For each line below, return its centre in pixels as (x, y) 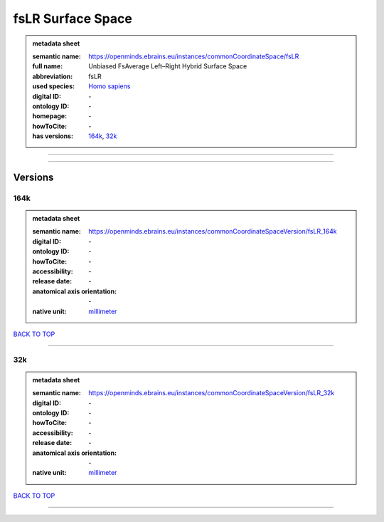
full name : (48, 66)
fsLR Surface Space (73, 19)
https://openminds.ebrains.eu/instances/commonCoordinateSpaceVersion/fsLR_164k (213, 231)
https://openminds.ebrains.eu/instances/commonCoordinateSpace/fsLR (194, 56)
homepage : (50, 116)
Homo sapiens (110, 86)
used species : (53, 86)
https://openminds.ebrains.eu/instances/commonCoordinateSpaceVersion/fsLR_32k (212, 393)
